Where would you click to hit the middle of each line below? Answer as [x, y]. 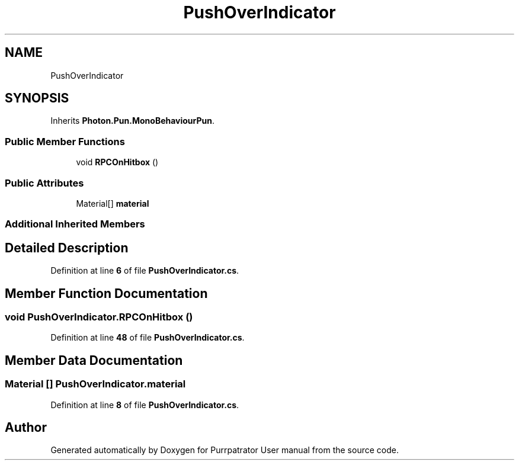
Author [26, 428]
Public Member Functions [65, 141]
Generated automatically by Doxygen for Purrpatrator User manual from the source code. [225, 450]
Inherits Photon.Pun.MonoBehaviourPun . [133, 121]
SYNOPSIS [37, 98]
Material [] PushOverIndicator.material [95, 384]
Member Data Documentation [94, 360]
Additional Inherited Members [75, 224]
